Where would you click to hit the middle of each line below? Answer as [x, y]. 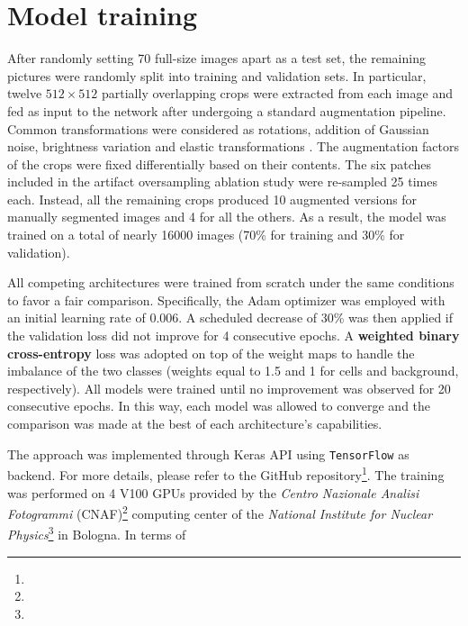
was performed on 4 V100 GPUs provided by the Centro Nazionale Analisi [213, 492]
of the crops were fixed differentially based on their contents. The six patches [220, 163]
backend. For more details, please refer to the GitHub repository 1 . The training [226, 473]
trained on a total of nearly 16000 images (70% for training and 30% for [206, 235]
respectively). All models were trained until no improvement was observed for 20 [229, 388]
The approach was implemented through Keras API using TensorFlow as [208, 454]
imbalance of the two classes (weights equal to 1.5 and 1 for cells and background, [233, 371]
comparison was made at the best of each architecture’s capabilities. [195, 423]
